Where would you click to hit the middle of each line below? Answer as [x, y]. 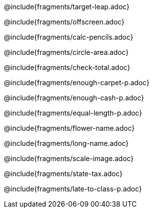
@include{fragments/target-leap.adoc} [67, 7]
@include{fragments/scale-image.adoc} [69, 158]
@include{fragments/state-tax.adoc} [63, 174]
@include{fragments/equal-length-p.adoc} [73, 113]
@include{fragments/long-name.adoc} [66, 143]
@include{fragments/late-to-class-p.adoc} [73, 189]
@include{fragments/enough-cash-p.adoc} [74, 98]
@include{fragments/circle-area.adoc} [66, 52]
